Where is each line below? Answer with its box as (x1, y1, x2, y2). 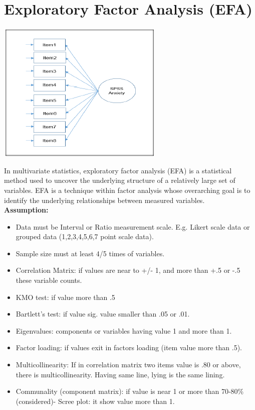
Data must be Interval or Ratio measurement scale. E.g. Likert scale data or (16, 221, 250, 232)
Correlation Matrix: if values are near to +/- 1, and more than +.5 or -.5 (16, 265, 240, 275)
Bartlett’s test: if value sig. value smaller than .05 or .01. (16, 309, 190, 319)
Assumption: (4, 204, 49, 215)
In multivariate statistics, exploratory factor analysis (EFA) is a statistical (4, 165, 232, 175)
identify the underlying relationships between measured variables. (4, 194, 205, 205)
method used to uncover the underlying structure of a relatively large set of (4, 175, 235, 185)
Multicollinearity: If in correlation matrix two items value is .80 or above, (16, 359, 241, 370)
